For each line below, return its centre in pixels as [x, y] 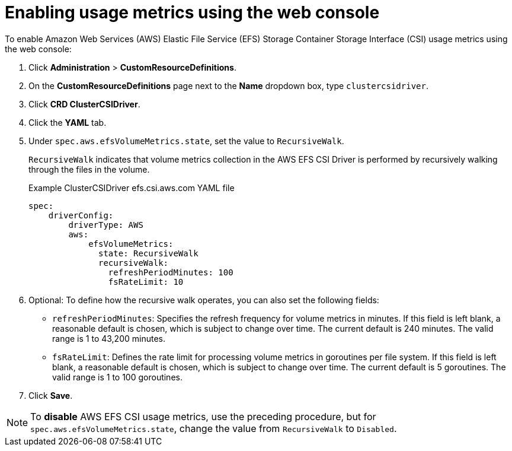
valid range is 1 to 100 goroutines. [117, 377]
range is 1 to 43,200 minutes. [109, 338]
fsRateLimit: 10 [146, 282]
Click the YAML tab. [68, 122]
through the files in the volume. [89, 169]
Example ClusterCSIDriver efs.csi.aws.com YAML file [132, 188]
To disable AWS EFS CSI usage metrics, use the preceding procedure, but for [203, 416]
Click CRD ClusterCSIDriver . [84, 104]
